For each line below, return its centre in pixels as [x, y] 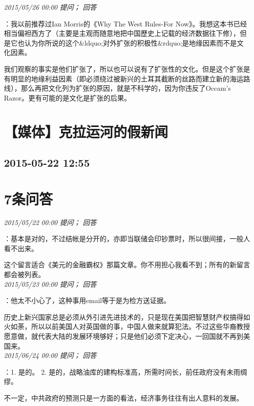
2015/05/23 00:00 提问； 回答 [50, 284]
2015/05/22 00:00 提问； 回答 [50, 222]
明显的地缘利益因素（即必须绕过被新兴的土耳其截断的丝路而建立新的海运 [127, 78]
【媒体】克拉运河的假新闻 [86, 131]
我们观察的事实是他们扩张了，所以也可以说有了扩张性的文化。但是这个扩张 [124, 68]
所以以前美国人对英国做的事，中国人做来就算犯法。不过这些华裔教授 [140, 326]
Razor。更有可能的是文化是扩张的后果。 [68, 97]
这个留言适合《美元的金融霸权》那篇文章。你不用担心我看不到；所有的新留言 [127, 265]
